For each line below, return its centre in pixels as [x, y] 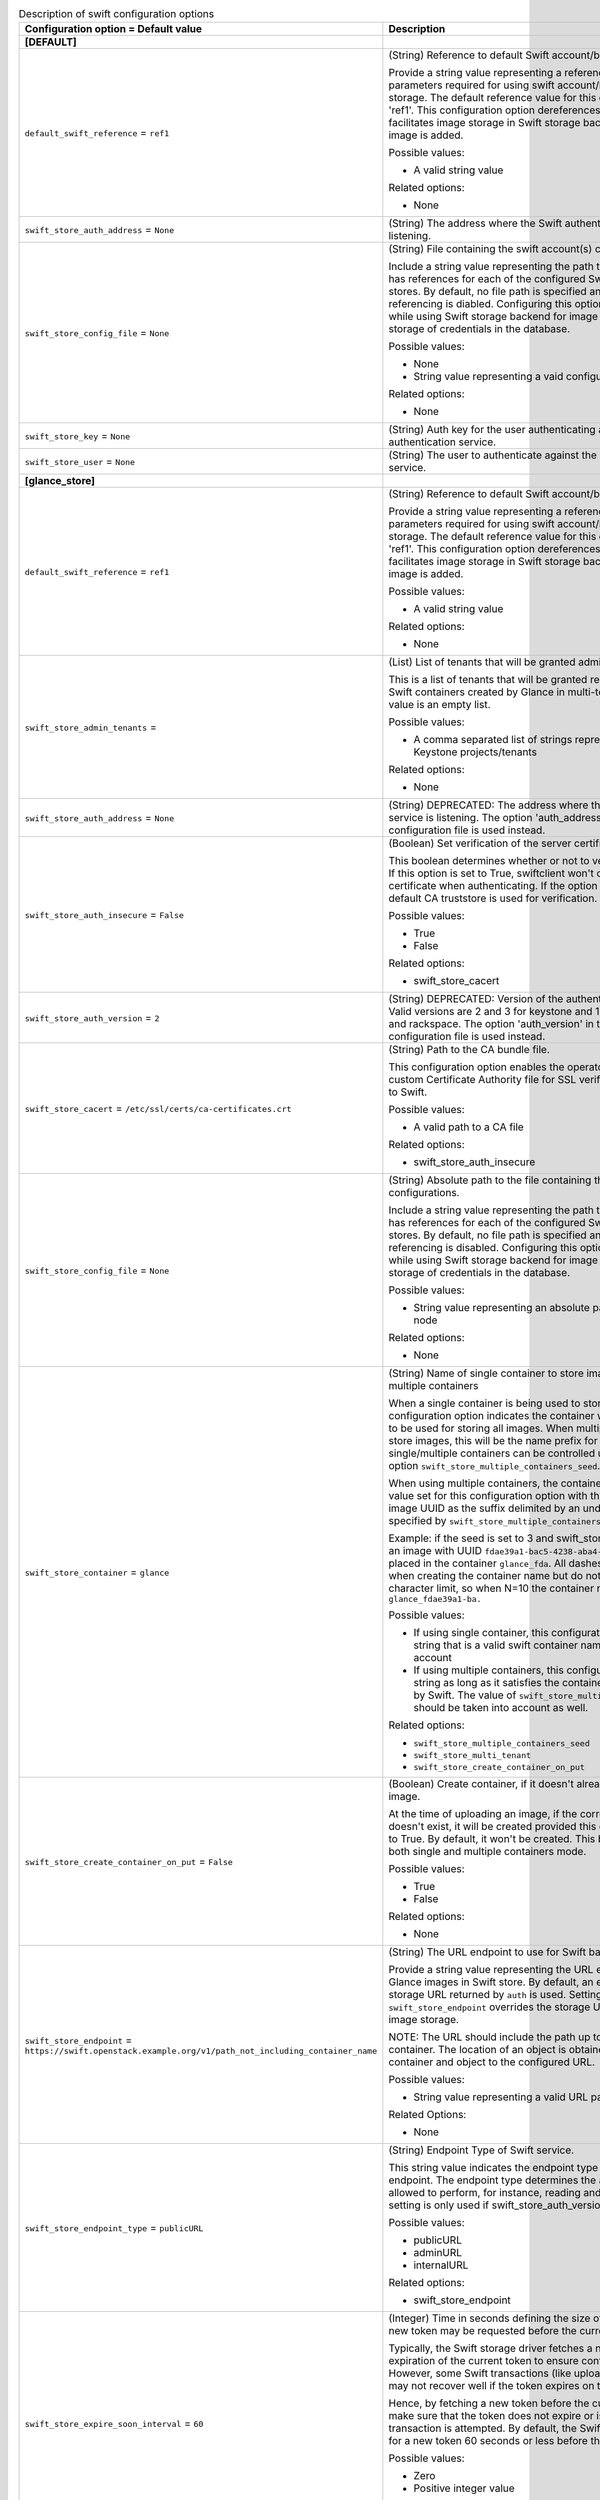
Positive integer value [464, 2488]
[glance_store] [59, 481]
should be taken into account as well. [501, 1708]
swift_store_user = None [79, 462]
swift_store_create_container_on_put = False [129, 1862]
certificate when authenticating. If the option [493, 886]
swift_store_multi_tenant [472, 1755]
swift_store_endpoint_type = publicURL [114, 2228]
